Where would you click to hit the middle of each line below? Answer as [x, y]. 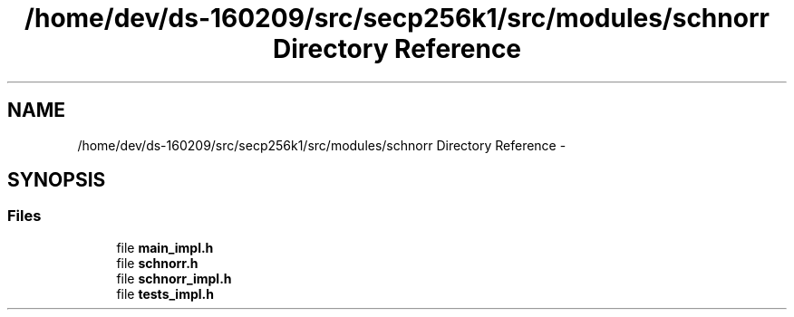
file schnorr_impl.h [174, 278]
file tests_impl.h [165, 293]
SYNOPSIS [57, 180]
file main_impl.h [165, 247]
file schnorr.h [157, 263]
